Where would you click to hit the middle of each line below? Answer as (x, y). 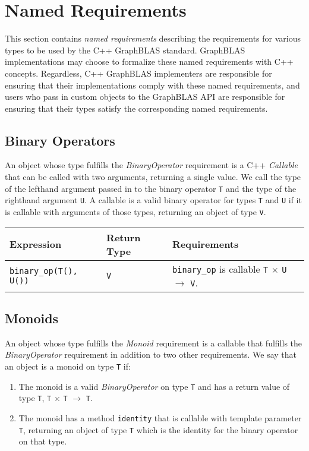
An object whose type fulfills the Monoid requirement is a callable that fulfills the (154, 343)
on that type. (43, 441)
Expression (36, 244)
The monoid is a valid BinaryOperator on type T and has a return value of (154, 386)
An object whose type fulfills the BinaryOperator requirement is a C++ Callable (151, 165)
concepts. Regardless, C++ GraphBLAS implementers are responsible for (138, 73)
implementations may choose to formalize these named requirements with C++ (149, 61)
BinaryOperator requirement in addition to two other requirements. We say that (151, 354)
